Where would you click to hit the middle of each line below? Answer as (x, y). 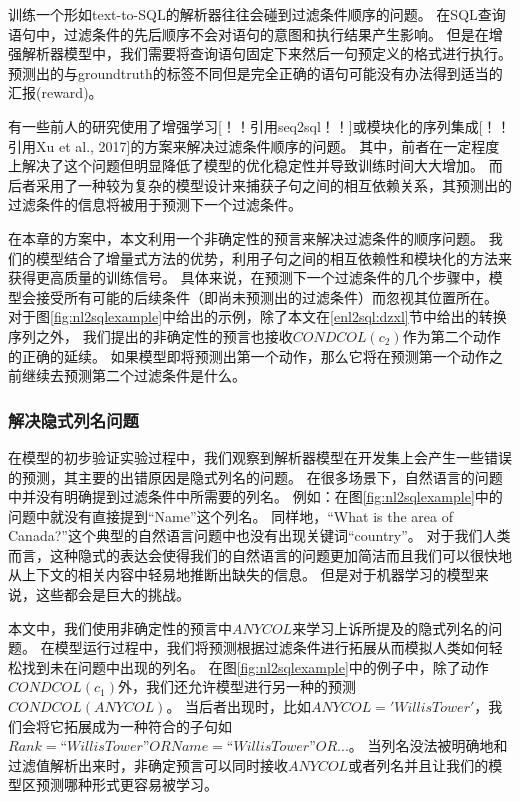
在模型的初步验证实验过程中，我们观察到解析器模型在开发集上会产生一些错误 (260, 456)
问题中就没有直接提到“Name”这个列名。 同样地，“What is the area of (230, 515)
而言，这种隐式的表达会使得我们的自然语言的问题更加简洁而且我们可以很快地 (260, 554)
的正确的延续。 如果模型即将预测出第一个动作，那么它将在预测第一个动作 (248, 355)
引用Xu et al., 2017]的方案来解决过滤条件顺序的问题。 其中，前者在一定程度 (254, 145)
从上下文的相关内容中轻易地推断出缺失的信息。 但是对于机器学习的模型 (241, 574)
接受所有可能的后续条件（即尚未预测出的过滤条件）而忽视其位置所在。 (266, 296)
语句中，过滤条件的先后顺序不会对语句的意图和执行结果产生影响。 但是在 (248, 33)
